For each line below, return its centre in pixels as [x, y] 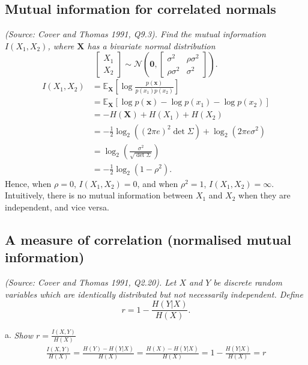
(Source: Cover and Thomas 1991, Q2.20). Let [91, 282]
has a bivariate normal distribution [151, 45]
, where [61, 45]
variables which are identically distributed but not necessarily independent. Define [154, 294]
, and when [158, 183]
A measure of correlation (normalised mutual [148, 239]
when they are [264, 195]
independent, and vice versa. [57, 207]
